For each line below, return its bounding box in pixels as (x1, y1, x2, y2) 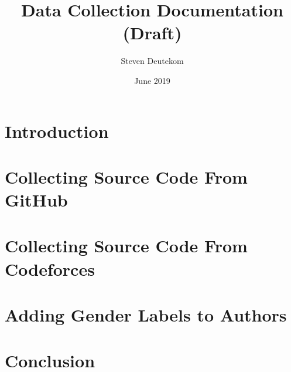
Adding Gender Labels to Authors (5, 303, 287, 326)
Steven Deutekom (121, 55, 184, 67)
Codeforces (5, 256, 95, 280)
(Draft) (122, 21, 182, 45)
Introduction (5, 119, 109, 143)
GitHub (5, 188, 68, 212)
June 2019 (134, 74, 170, 86)
